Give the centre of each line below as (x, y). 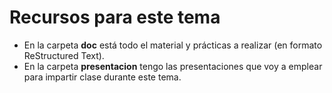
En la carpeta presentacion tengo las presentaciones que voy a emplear (173, 66)
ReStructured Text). (64, 55)
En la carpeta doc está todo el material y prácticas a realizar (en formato (173, 45)
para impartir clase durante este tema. (102, 77)
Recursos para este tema (115, 17)
